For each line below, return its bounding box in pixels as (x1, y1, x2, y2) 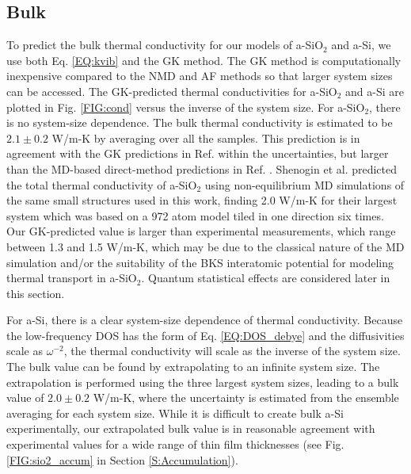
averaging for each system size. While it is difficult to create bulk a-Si (6, 404, 344, 421)
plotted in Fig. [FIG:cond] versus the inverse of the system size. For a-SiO (6, 98, 365, 115)
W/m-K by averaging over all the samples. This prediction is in (51, 129, 360, 146)
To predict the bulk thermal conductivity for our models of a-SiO (6, 36, 324, 53)
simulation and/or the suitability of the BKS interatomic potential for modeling (6, 254, 394, 270)
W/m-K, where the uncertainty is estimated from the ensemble (93, 389, 399, 406)
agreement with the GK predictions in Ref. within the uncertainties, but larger (6, 145, 389, 162)
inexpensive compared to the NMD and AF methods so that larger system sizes (6, 67, 393, 84)
